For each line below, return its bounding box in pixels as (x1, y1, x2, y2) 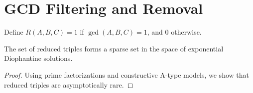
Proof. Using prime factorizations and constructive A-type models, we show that (4, 69, 249, 80)
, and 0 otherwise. (147, 27, 202, 37)
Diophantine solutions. (4, 53, 73, 63)
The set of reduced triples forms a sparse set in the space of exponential (4, 43, 224, 53)
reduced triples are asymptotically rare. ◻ (4, 79, 133, 90)
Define (4, 27, 23, 37)
